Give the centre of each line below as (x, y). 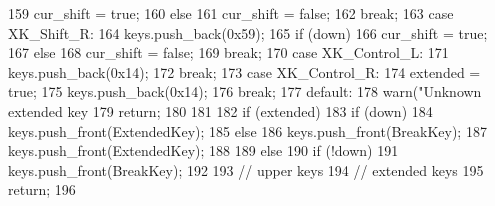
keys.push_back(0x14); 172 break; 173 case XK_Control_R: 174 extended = (244, 71)
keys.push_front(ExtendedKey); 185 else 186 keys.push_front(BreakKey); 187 (247, 130)
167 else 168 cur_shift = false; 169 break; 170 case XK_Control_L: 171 (228, 52)
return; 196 (42, 189)
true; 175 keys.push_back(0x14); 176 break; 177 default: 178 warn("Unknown (245, 91)
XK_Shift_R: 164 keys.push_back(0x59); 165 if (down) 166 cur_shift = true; (248, 32)
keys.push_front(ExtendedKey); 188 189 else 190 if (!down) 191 (203, 150)
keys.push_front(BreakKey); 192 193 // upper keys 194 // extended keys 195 (246, 169)
